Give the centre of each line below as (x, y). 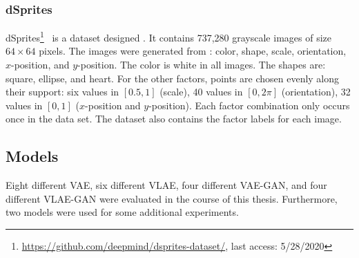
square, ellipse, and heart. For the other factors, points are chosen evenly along (173, 78)
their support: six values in (62, 92)
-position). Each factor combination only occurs (249, 105)
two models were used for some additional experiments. (122, 212)
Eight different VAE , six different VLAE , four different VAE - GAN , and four (166, 185)
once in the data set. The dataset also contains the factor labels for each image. (174, 119)
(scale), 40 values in (201, 92)
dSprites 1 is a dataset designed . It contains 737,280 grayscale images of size (168, 36)
